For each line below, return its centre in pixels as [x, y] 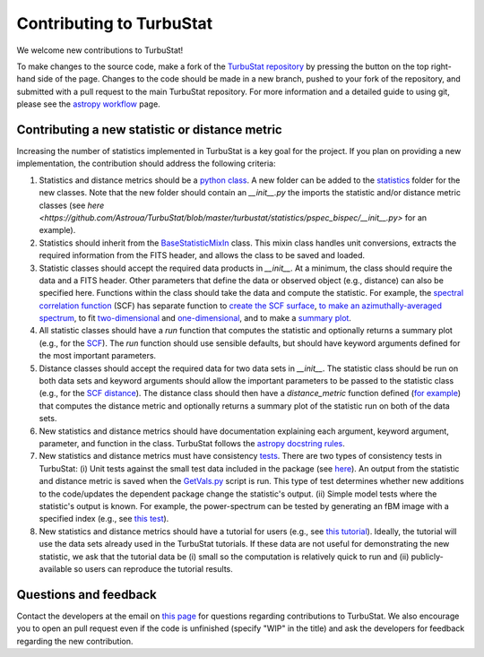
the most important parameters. [98, 356]
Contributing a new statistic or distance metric [149, 130]
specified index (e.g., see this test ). [104, 519]
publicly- [427, 557]
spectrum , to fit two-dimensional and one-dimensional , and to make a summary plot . [195, 318]
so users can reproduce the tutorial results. [153, 568]
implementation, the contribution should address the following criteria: [146, 164]
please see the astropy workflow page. [88, 104]
